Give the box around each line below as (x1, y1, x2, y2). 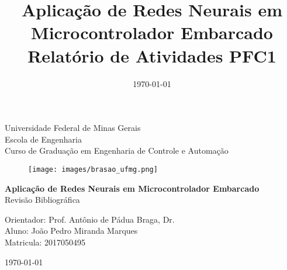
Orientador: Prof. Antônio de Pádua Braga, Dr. (5, 213, 175, 225)
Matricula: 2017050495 (5, 236, 86, 248)
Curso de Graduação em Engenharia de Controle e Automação (5, 144, 229, 157)
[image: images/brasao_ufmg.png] (28, 165, 158, 174)
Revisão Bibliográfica (5, 193, 80, 206)
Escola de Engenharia (5, 133, 82, 145)
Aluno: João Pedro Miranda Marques (5, 224, 138, 237)
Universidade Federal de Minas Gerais (5, 122, 141, 134)
